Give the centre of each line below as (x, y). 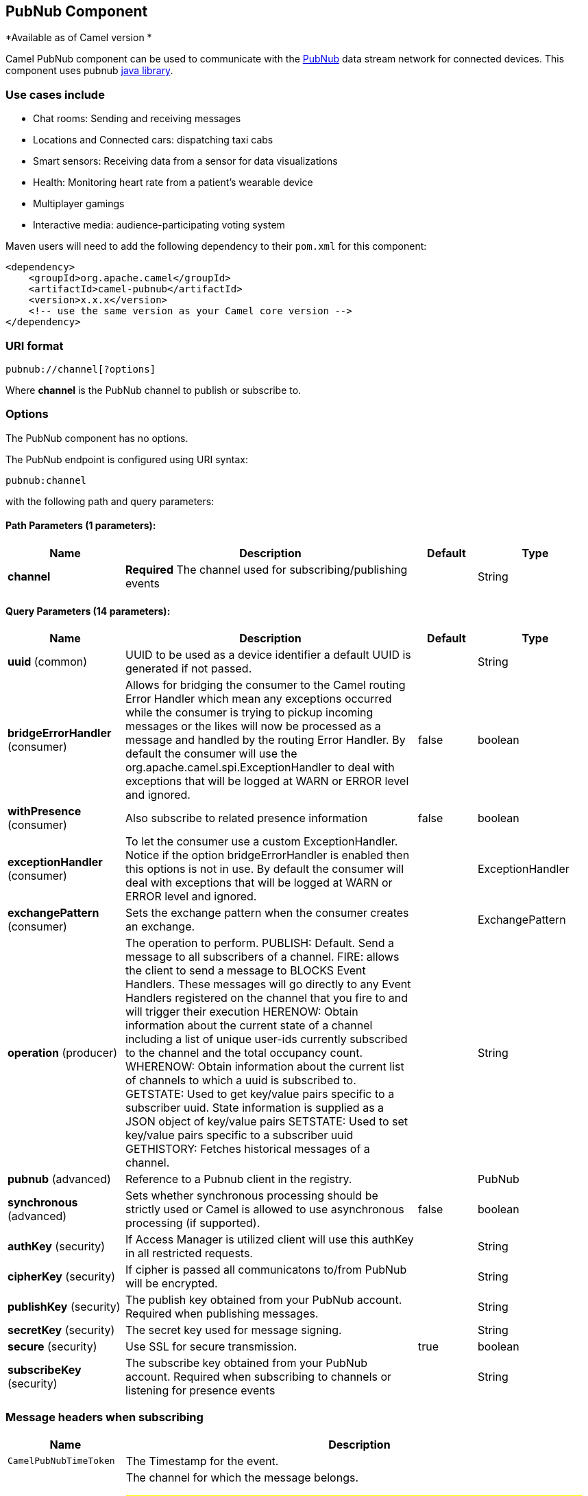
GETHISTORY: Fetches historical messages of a (248, 1149)
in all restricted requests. (189, 1253)
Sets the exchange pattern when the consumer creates (267, 913)
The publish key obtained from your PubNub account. (264, 1300)
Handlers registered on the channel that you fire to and (267, 998)
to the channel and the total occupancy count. (244, 1053)
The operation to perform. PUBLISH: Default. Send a (260, 943)
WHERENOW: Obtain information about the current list (265, 1067)
